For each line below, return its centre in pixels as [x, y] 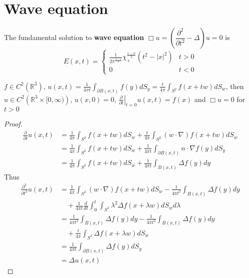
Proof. [13, 124]
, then [235, 86]
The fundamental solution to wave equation [74, 37]
